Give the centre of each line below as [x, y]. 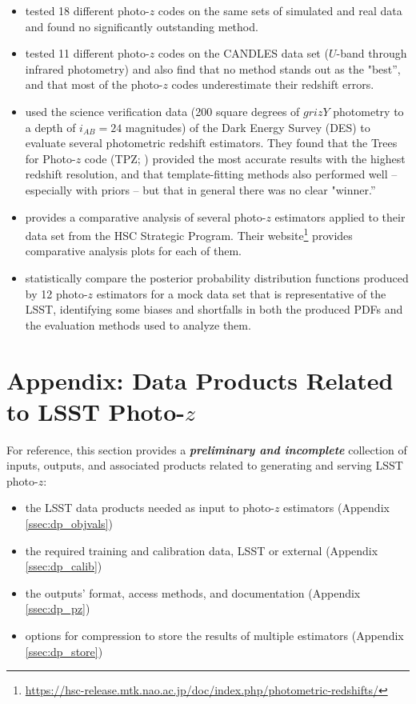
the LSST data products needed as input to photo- [150, 508]
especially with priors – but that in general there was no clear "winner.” [200, 189]
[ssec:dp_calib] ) [64, 566]
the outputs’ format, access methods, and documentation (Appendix [193, 592]
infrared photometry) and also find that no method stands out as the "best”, [213, 68]
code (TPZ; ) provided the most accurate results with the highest [245, 158]
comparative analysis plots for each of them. [133, 251]
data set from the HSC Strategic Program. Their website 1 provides [189, 234]
